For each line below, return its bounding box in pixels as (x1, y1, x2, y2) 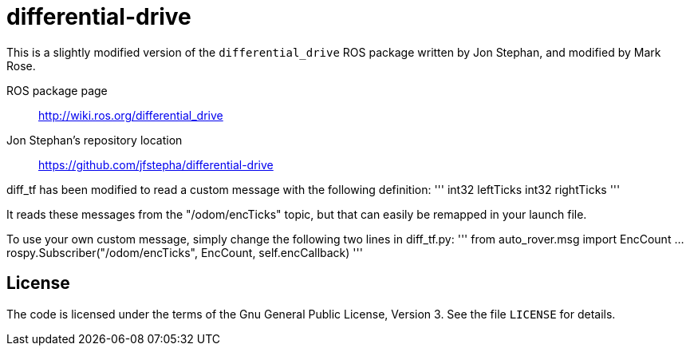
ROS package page (6, 83, 108, 97)
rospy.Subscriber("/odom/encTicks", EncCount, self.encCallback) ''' (6, 245, 363, 259)
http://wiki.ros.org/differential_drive (38, 108, 223, 122)
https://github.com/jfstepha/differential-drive (38, 157, 274, 172)
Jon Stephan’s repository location (6, 132, 183, 147)
